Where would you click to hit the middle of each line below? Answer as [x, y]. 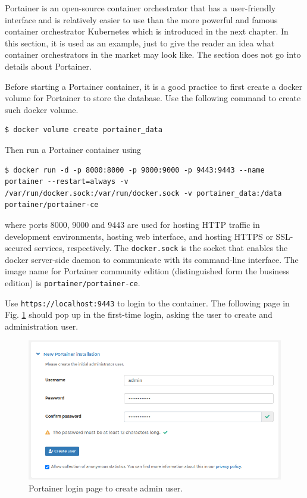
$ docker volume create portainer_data [84, 130]
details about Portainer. [48, 66]
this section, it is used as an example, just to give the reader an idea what [140, 43]
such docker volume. [42, 109]
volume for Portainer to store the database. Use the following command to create [153, 98]
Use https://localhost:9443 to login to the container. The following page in [147, 303]
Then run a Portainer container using [73, 149]
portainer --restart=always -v [67, 182]
